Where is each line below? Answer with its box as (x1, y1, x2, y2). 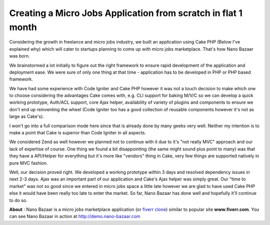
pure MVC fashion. (9, 160, 48, 166)
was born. (9, 53, 30, 59)
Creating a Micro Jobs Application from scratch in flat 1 (9, 8, 242, 19)
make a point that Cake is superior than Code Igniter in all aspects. (9, 130, 146, 136)
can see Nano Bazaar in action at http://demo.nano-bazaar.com (9, 213, 140, 219)
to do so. (9, 197, 27, 203)
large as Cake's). (9, 113, 44, 120)
